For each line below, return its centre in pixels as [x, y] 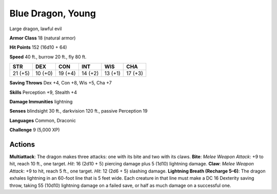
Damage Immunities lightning [41, 101]
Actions [22, 144]
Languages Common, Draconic [43, 120]
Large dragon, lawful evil [36, 29]
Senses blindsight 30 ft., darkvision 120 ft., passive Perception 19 [78, 111]
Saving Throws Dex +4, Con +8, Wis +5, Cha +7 [61, 83]
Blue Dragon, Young [53, 13]
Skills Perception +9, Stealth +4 [43, 92]
